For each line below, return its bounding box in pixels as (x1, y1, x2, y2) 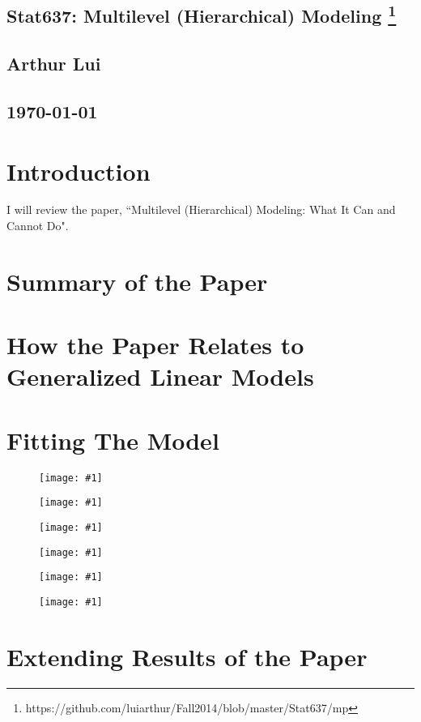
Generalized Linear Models (6, 360, 314, 393)
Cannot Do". (6, 217, 69, 234)
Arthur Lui (6, 51, 101, 76)
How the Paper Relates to (6, 328, 304, 361)
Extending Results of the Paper (6, 639, 368, 673)
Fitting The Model (6, 423, 219, 456)
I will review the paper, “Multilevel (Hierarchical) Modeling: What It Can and (6, 201, 396, 218)
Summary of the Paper (6, 264, 268, 297)
